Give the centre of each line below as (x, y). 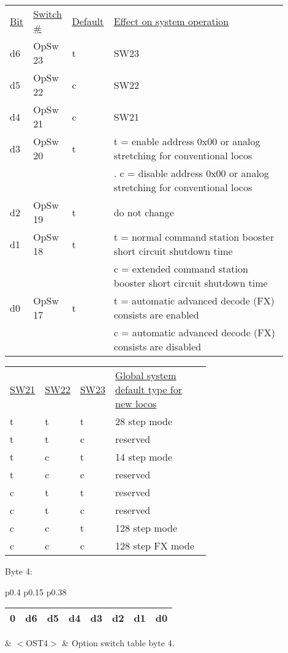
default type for (149, 389)
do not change (144, 212)
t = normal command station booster (194, 237)
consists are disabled (157, 346)
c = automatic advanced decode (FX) (194, 332)
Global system (146, 375)
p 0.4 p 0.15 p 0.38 (36, 591)
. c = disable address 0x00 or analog (191, 173)
